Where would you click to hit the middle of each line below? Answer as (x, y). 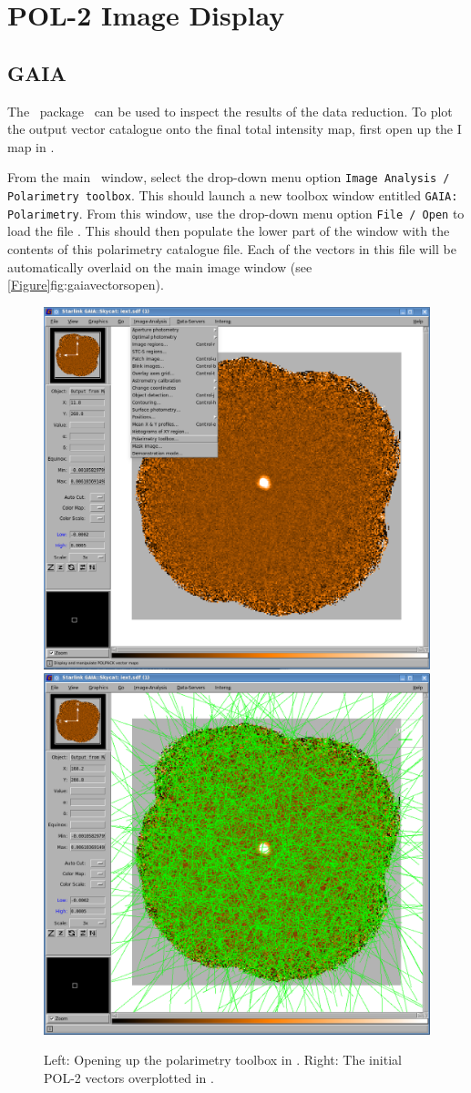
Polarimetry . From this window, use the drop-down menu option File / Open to (236, 213)
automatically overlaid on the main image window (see (160, 266)
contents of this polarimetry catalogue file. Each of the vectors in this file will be (232, 248)
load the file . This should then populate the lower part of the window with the (229, 231)
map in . (31, 146)
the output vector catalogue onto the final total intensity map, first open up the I (235, 129)
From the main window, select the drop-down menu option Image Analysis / (229, 177)
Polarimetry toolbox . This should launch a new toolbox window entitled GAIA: (233, 195)
